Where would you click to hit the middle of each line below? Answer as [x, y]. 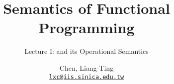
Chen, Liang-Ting [87, 67]
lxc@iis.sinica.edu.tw [87, 77]
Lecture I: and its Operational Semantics [87, 51]
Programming [87, 27]
